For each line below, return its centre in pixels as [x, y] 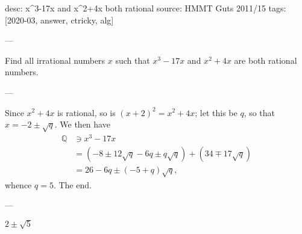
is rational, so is [87, 112]
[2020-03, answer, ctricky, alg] [59, 20]
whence [18, 184]
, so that [260, 112]
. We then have [82, 124]
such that [133, 60]
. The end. [72, 184]
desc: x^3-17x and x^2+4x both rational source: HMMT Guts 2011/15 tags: [146, 8]
